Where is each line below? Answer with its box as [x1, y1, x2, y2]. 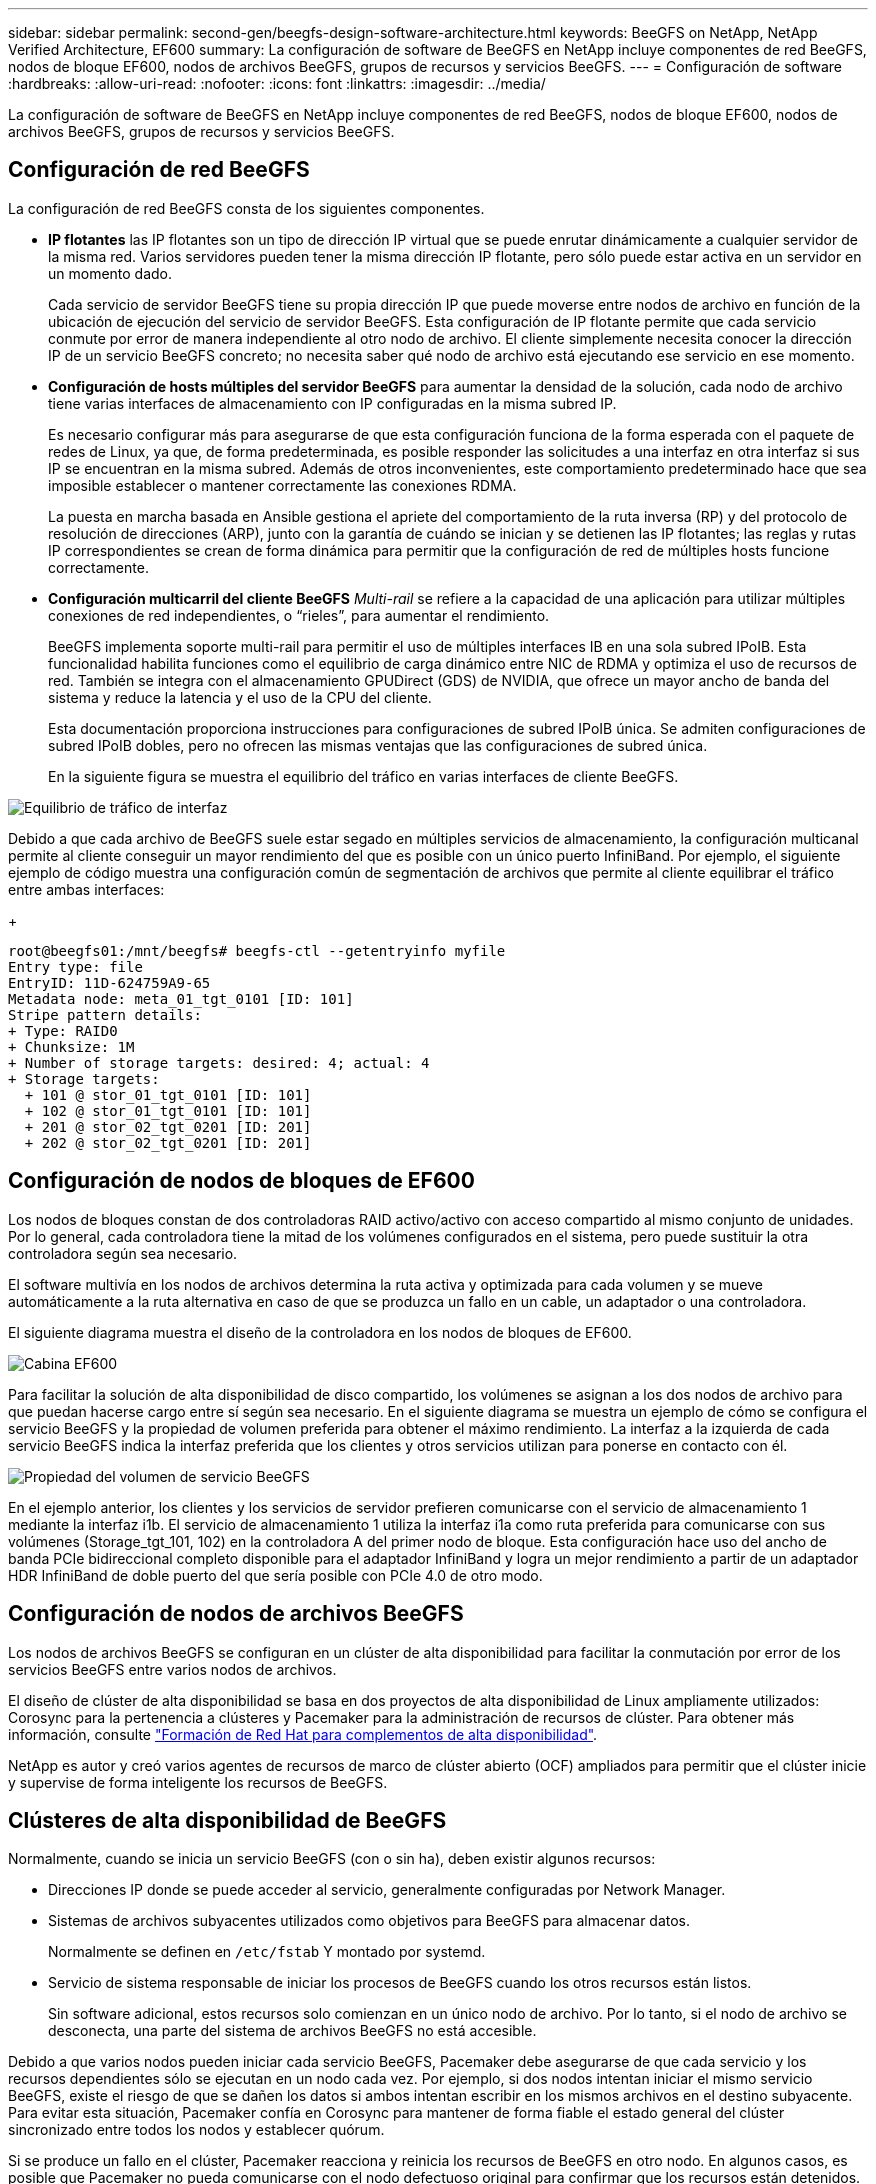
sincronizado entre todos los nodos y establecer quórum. [8, 2121, 385, 2139]
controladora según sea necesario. [8, 1244, 238, 1262]
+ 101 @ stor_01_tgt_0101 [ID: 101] [24, 1086, 312, 1103]
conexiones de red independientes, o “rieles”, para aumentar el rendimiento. [48, 606, 550, 624]
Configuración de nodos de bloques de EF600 [8, 1168, 475, 1194]
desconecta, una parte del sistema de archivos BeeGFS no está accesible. [48, 2022, 537, 2040]
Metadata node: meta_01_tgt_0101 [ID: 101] [8, 990, 354, 1007]
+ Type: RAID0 [8, 1022, 118, 1039]
